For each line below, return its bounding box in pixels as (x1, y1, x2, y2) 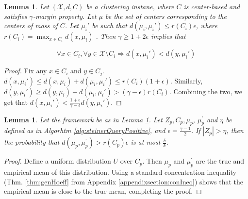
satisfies (4, 11, 27, 21)
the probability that (4, 137, 60, 147)
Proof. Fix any (4, 66, 47, 76)
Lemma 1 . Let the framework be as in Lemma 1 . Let (4, 114, 163, 124)
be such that (92, 20, 127, 31)
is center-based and (183, 1, 240, 11)
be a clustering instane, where (86, 1, 174, 11)
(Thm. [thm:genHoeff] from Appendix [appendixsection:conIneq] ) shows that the (4, 176, 244, 186)
